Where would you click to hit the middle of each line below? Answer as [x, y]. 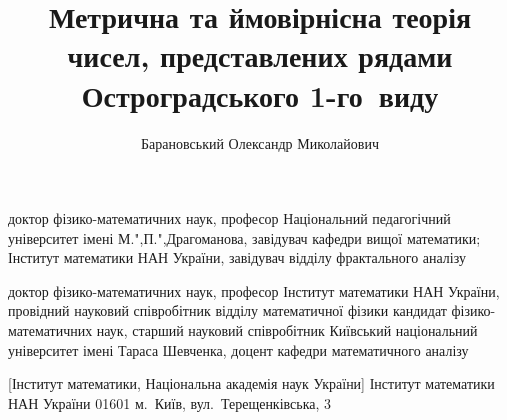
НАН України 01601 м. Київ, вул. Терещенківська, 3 [170, 402]
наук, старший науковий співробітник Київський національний [287, 330]
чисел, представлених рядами [260, 55]
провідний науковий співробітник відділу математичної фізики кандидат [227, 310]
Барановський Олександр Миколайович [260, 142]
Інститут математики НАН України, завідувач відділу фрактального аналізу [237, 257]
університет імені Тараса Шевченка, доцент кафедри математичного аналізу [238, 349]
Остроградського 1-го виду [260, 94]
